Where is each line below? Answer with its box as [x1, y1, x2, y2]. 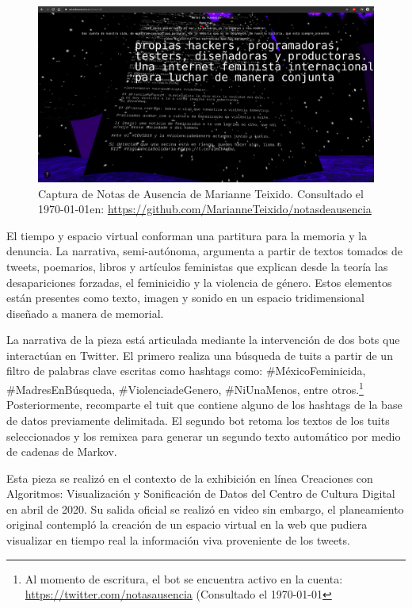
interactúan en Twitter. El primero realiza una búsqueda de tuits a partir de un [6, 346, 393, 363]
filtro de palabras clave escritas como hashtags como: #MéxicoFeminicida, [6, 362, 366, 379]
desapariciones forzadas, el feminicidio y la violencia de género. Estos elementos [6, 273, 392, 290]
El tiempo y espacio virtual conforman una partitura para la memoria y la [6, 227, 368, 243]
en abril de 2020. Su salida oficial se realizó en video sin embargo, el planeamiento [6, 500, 404, 517]
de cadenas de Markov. [6, 443, 117, 460]
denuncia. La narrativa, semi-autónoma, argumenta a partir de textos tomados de [6, 243, 402, 259]
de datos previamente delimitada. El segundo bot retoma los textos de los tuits [6, 411, 390, 428]
